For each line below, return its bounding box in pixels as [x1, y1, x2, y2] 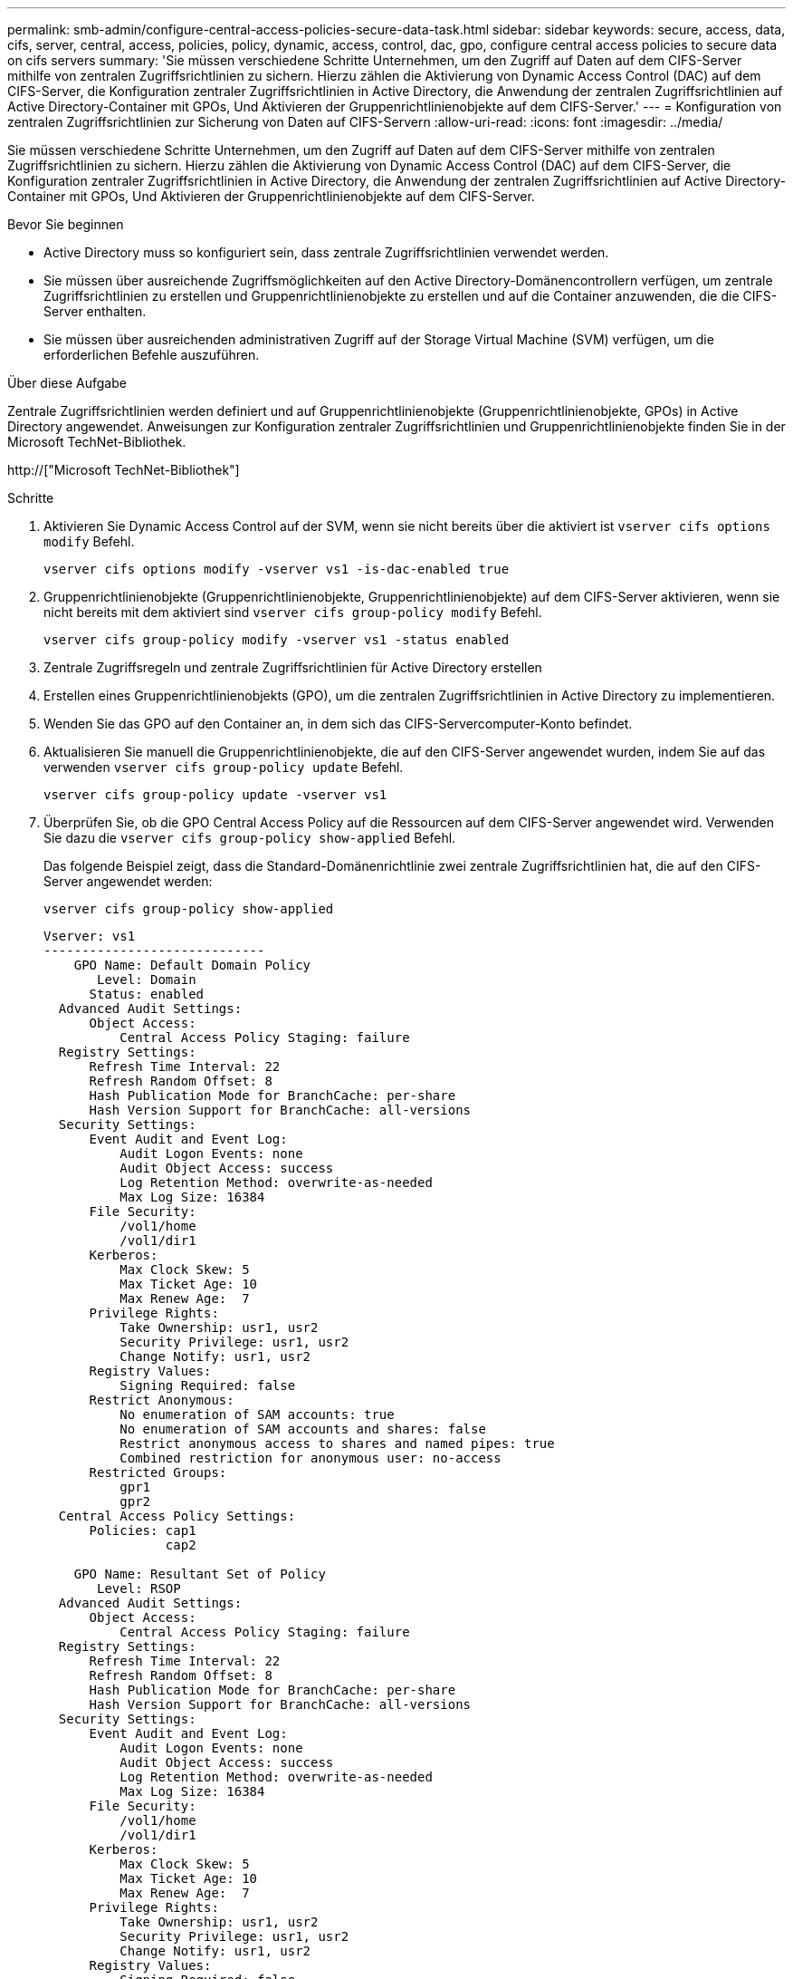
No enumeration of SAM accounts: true [119, 1407, 395, 1422]
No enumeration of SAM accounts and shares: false [119, 1422, 486, 1436]
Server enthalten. [43, 304, 147, 319]
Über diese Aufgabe [7, 375, 127, 391]
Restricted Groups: [89, 1465, 227, 1480]
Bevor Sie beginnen [7, 217, 124, 232]
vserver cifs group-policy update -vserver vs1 [43, 787, 387, 802]
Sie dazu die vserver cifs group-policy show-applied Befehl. [43, 830, 456, 845]
